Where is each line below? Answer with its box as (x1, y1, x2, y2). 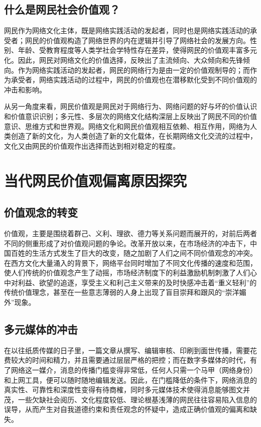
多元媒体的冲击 (4, 322, 78, 337)
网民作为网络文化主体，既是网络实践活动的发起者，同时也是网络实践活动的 (4, 25, 250, 36)
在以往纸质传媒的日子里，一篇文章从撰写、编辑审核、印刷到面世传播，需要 (4, 345, 250, 355)
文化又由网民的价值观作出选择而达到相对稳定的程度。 (4, 140, 180, 151)
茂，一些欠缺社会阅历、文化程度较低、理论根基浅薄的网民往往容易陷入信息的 (4, 394, 257, 404)
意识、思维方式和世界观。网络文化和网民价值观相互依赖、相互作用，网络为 (4, 121, 250, 131)
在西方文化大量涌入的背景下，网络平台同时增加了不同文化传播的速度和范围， (4, 257, 257, 268)
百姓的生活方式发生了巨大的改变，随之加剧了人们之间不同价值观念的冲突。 (11, 248, 257, 258)
